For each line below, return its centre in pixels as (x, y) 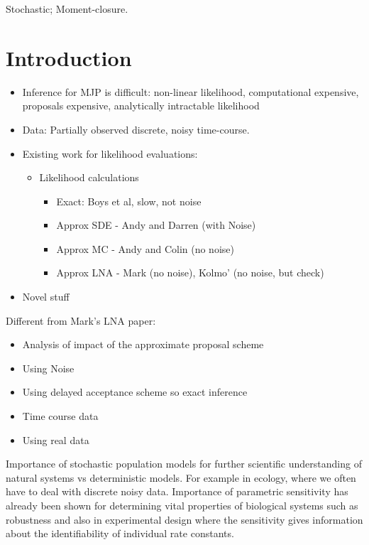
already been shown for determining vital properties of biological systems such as (182, 505)
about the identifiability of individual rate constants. (120, 533)
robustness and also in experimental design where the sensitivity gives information (184, 519)
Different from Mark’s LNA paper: (81, 320)
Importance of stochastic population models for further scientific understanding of (184, 464)
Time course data (60, 416)
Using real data (56, 439)
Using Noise (48, 368)
